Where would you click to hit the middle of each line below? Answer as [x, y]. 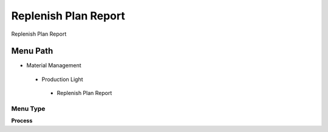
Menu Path [32, 51]
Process [22, 120]
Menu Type [28, 109]
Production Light [62, 79]
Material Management [54, 65]
